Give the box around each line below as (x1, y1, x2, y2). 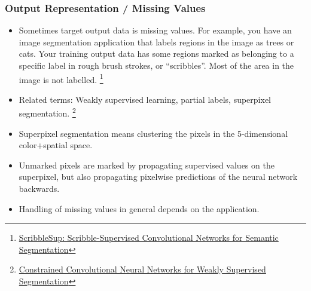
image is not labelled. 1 (19, 71, 103, 85)
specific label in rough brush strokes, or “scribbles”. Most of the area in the (19, 59, 294, 71)
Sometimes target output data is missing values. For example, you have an (19, 24, 292, 36)
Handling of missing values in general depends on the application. (19, 202, 260, 215)
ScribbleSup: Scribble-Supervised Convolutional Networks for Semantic (19, 231, 279, 244)
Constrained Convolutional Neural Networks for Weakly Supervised (19, 263, 266, 275)
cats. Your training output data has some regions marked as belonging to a (19, 47, 294, 60)
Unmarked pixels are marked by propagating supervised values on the (19, 158, 275, 171)
